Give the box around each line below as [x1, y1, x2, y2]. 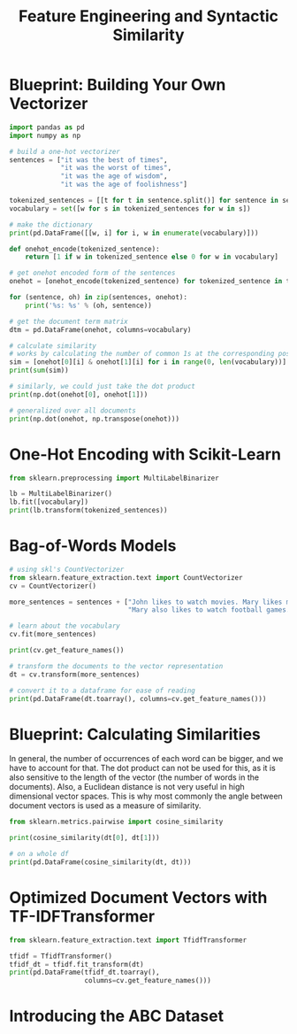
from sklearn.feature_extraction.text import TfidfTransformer [9, 936, 247, 945]
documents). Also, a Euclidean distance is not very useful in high [9, 782, 245, 792]
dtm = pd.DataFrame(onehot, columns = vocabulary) [9, 325, 192, 334]
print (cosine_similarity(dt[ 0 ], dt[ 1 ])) [9, 834, 161, 843]
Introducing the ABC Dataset [9, 1007, 224, 1026]
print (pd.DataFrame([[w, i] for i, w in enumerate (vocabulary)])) [9, 228, 259, 237]
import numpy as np [9, 131, 81, 140]
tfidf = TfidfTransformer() [9, 952, 113, 961]
